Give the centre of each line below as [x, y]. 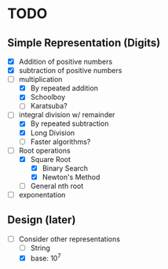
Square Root [51, 159]
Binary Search [65, 168]
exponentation [42, 194]
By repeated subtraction [69, 123]
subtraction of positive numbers [70, 71]
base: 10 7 [46, 257]
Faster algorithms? [60, 142]
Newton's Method [71, 177]
